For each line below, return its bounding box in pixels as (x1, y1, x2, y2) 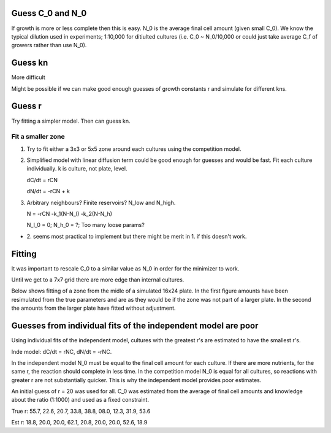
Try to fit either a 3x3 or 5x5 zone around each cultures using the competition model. (26, 145, 242, 153)
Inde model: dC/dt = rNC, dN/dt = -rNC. (11, 348, 112, 355)
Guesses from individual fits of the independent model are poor (11, 321, 259, 331)
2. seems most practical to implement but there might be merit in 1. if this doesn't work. (26, 232, 247, 240)
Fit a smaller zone (11, 132, 66, 141)
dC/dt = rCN (26, 176, 58, 183)
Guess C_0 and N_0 (11, 8, 87, 18)
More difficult (11, 74, 45, 81)
